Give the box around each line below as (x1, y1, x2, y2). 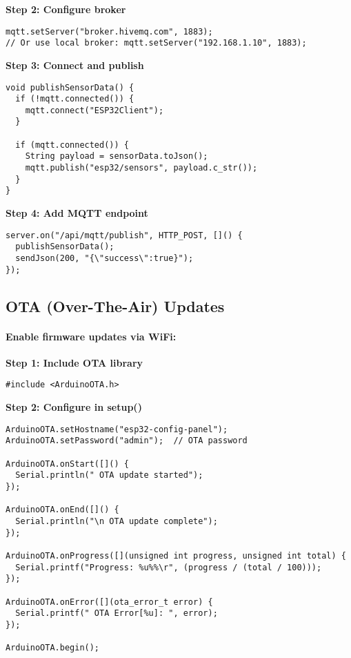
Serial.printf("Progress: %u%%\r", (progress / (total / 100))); (15, 562, 322, 572)
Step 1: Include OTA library (6, 355, 143, 369)
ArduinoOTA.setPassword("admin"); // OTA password (6, 436, 248, 446)
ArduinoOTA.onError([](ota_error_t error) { (6, 597, 213, 607)
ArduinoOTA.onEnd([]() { (6, 505, 119, 515)
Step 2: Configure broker (6, 2, 126, 16)
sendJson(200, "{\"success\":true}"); (15, 253, 194, 263)
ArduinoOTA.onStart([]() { (6, 458, 129, 469)
